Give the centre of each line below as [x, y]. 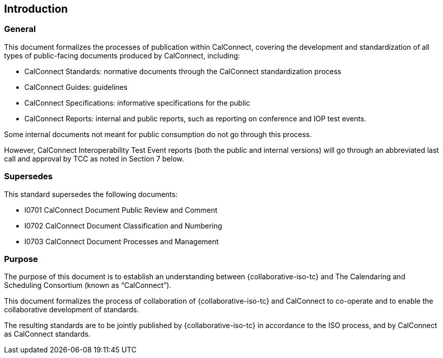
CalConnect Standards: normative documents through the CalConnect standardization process [183, 71]
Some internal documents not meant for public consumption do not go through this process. [158, 134]
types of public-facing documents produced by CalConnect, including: [122, 55]
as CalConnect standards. [47, 334]
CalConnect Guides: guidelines [76, 87]
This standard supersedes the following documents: [91, 194]
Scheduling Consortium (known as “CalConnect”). [88, 285]
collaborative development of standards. [72, 310]
